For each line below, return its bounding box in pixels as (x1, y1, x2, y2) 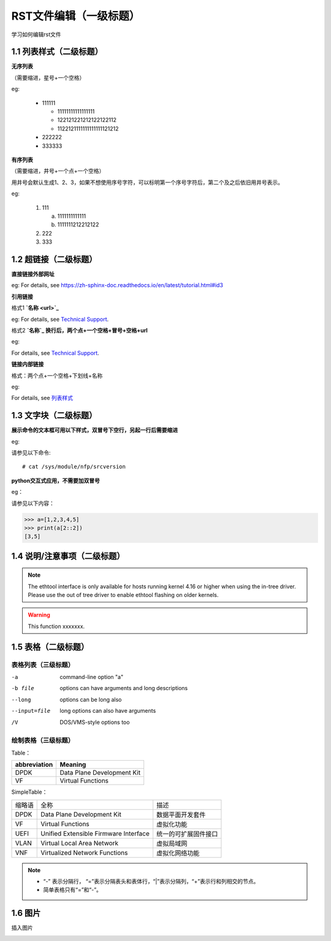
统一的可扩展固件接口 (156, 829, 218, 838)
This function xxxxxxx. (28, 623, 85, 630)
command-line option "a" (59, 674, 124, 681)
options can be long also (59, 696, 122, 703)
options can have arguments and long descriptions (59, 685, 188, 692)
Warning (28, 611, 50, 619)
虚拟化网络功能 (156, 848, 200, 857)
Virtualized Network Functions (40, 848, 128, 857)
